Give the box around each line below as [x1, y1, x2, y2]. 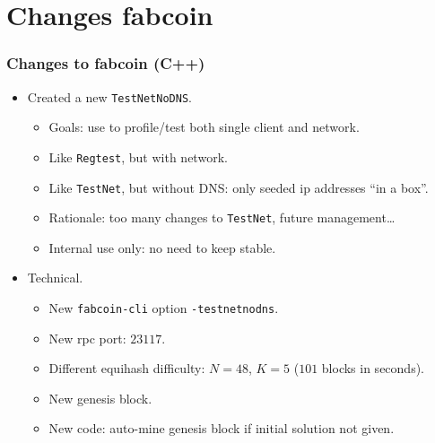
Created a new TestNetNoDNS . [27, 87, 192, 106]
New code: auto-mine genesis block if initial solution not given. [48, 419, 395, 438]
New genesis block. [48, 388, 152, 407]
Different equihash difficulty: [48, 359, 205, 378]
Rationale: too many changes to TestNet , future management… [48, 208, 396, 227]
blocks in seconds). [321, 359, 424, 378]
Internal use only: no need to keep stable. [48, 238, 276, 256]
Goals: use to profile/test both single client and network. [48, 117, 360, 136]
